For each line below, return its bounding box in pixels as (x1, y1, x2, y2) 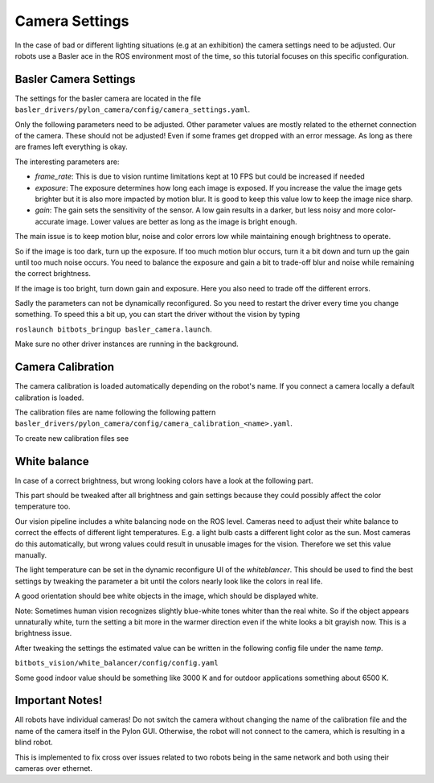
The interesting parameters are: (14, 157, 120, 167)
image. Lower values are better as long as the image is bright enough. (65, 216, 297, 226)
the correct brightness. (14, 269, 92, 278)
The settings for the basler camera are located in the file (14, 93, 201, 103)
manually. (14, 550, 47, 559)
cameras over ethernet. (14, 763, 92, 773)
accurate (35, 216, 64, 226)
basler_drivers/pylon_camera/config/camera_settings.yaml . (14, 105, 251, 114)
